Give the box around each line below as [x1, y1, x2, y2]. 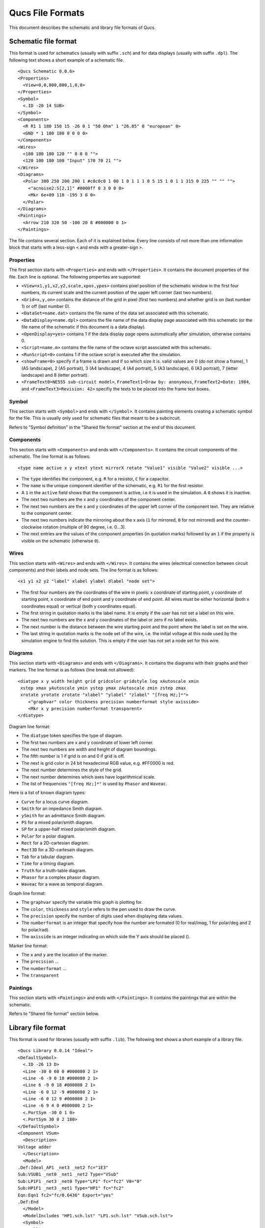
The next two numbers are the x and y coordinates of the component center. [21, 497, 176, 502]
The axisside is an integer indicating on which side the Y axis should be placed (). [21, 934, 190, 940]
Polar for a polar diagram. [21, 833, 76, 839]
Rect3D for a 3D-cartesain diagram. [21, 847, 94, 853]
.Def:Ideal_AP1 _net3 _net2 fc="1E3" [18, 1165, 109, 1170]
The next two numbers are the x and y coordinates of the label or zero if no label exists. [21, 617, 198, 623]
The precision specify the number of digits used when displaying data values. [21, 913, 183, 919]
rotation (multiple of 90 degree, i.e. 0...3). [42, 524, 126, 530]
